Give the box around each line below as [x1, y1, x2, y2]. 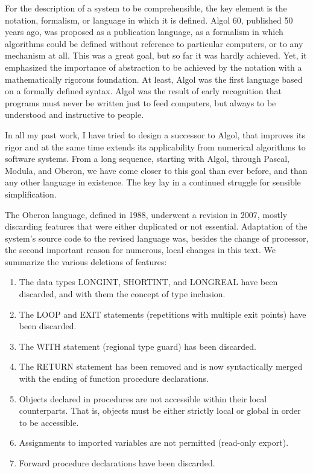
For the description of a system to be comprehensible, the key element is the [5, 2, 287, 14]
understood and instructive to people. [5, 108, 144, 121]
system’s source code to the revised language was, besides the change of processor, [5, 231, 309, 244]
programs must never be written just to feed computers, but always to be [5, 96, 276, 109]
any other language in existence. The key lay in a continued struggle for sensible [5, 176, 301, 188]
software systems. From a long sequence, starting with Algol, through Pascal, [5, 152, 290, 165]
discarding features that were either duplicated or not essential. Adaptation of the [5, 220, 308, 233]
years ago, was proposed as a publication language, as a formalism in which [5, 25, 283, 38]
